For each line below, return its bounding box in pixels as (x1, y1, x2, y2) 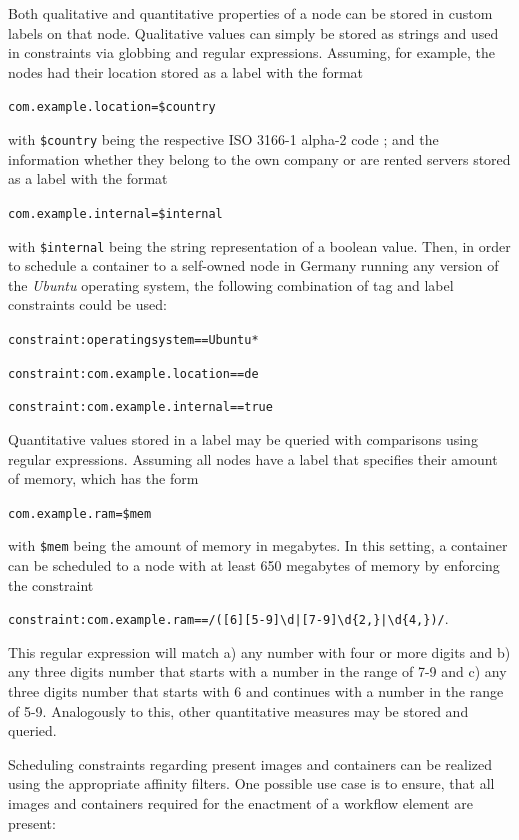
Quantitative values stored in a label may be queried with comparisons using (8, 428, 478, 449)
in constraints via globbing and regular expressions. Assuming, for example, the (8, 42, 495, 63)
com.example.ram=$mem (8, 506, 152, 521)
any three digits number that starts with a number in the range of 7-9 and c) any (8, 661, 507, 682)
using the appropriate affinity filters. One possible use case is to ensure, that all (8, 773, 495, 794)
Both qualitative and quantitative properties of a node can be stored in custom (8, 3, 493, 23)
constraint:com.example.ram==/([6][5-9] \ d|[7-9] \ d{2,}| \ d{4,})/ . (8, 608, 449, 629)
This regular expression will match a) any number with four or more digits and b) (8, 641, 511, 662)
